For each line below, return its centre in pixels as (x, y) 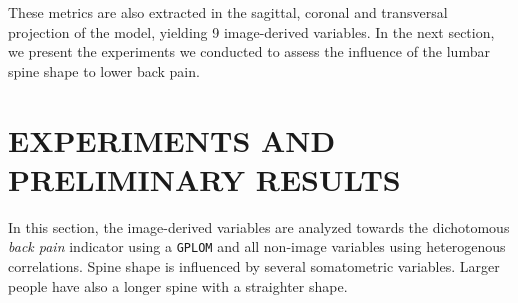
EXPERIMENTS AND (172, 139)
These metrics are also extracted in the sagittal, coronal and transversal (228, 12)
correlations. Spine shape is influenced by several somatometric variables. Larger (254, 265)
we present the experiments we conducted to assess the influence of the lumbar (249, 51)
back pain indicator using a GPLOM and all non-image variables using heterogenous (257, 246)
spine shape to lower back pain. (104, 70)
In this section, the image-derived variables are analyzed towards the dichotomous (259, 226)
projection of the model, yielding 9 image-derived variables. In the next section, (251, 31)
